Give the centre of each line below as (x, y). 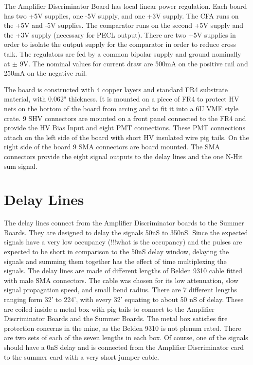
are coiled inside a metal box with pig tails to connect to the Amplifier (109, 309)
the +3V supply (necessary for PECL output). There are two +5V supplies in (120, 34)
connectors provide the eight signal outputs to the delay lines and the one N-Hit (123, 156)
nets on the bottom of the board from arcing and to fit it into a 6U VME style (121, 108)
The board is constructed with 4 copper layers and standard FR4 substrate (116, 89)
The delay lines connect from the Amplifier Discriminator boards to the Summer (124, 223)
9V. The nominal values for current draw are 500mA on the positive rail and (134, 63)
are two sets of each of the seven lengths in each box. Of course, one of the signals (126, 337)
